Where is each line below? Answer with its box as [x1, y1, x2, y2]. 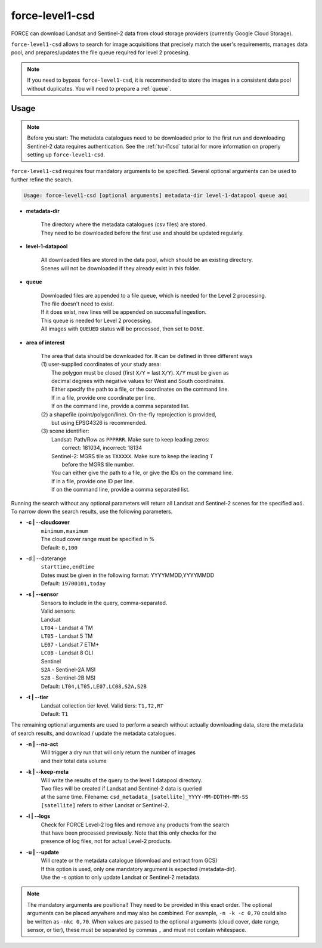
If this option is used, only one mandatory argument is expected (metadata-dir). [41, 865, 237, 872]
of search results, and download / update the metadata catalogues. [11, 730, 177, 737]
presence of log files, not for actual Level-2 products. [41, 838, 172, 845]
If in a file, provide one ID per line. [51, 477, 134, 484]
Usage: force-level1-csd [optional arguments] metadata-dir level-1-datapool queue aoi [23, 192, 288, 199]
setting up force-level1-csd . [27, 151, 106, 158]
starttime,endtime [41, 564, 95, 570]
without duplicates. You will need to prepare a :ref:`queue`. [27, 85, 171, 92]
